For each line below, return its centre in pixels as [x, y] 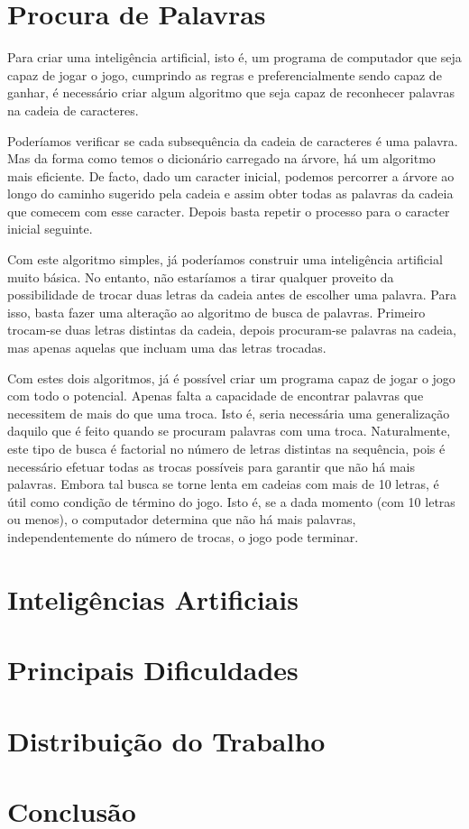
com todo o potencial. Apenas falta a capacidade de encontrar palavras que [216, 396]
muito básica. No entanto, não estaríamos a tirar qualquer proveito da [201, 276]
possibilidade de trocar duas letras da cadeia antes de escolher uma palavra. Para [232, 295]
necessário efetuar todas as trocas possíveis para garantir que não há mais [212, 466]
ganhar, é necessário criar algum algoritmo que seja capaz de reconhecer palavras [231, 92]
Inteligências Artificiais [153, 599]
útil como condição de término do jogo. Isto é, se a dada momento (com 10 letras [231, 501]
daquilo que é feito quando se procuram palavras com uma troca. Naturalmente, [229, 431]
